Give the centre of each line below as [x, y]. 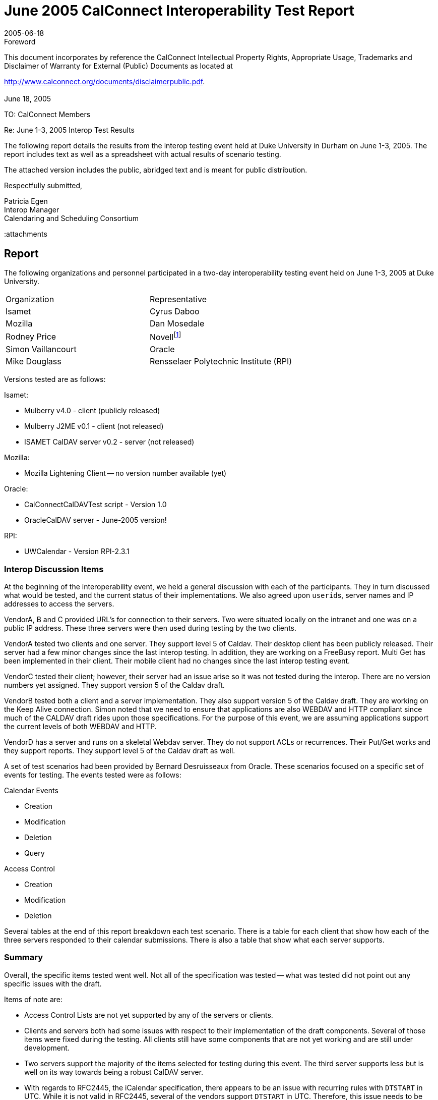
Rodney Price [31, 336]
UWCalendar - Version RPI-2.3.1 [77, 552]
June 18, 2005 [28, 99]
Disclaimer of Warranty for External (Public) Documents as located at [118, 66]
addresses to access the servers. [59, 604]
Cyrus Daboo [175, 312]
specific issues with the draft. [53, 983]
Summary [24, 957]
